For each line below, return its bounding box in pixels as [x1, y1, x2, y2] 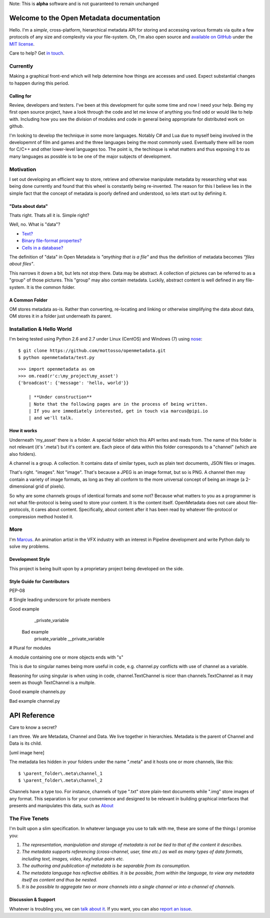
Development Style [9, 556, 50, 562]
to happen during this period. [9, 80, 69, 86]
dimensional [9, 483, 34, 489]
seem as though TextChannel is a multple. [9, 679, 96, 686]
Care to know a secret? [9, 724, 57, 730]
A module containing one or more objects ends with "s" [9, 654, 123, 660]
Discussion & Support [9, 896, 55, 902]
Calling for [9, 93, 32, 99]
